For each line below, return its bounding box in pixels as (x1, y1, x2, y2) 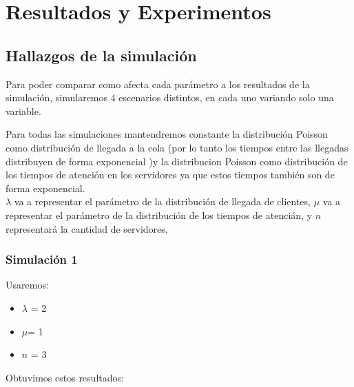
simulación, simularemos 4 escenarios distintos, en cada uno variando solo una (6, 90, 334, 105)
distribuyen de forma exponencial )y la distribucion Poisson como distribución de (6, 154, 348, 168)
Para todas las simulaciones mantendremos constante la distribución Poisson (6, 127, 328, 141)
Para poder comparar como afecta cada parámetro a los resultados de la (6, 76, 310, 91)
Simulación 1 (6, 251, 78, 268)
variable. (6, 103, 41, 118)
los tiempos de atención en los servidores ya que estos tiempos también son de (6, 167, 335, 182)
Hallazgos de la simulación (6, 44, 197, 65)
